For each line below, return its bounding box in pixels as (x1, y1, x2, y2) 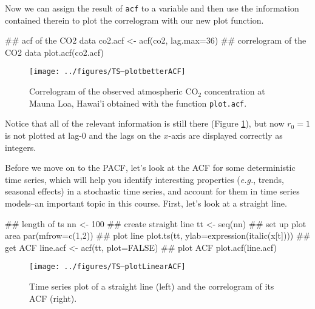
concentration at (204, 85, 265, 98)
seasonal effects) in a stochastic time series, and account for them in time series (5, 185, 300, 198)
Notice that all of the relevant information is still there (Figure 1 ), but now (5, 117, 285, 130)
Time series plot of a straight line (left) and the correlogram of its (29, 279, 274, 292)
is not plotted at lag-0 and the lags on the (5, 128, 161, 141)
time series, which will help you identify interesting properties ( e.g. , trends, (5, 173, 284, 185)
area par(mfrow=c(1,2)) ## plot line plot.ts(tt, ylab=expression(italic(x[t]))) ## (5, 229, 311, 242)
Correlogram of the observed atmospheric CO (29, 85, 198, 98)
